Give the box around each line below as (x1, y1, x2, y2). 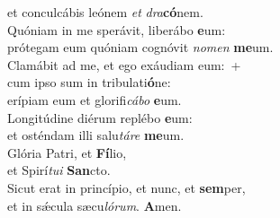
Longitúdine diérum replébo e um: (7, 108, 193, 126)
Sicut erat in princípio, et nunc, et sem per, (7, 178, 246, 196)
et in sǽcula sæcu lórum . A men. (7, 196, 182, 214)
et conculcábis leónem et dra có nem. (7, 3, 203, 21)
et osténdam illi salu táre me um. (7, 126, 185, 144)
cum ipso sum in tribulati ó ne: (7, 73, 171, 92)
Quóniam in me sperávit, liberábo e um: (7, 20, 226, 39)
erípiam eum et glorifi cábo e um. (7, 90, 182, 109)
